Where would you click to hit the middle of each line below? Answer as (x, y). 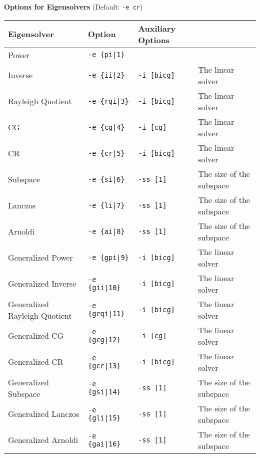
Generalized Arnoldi (43, 440)
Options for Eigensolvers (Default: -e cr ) (73, 7)
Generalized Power (40, 258)
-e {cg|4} (106, 127)
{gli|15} (104, 418)
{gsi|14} (104, 392)
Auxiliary (157, 28)
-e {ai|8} (106, 231)
